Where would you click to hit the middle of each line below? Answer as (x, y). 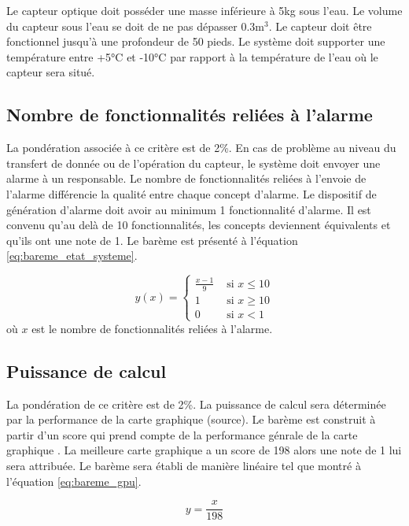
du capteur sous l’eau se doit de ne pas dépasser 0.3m (135, 26)
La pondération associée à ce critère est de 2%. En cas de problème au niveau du (201, 148)
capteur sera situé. (51, 72)
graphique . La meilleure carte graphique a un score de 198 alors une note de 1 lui (204, 450)
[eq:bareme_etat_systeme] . (72, 256)
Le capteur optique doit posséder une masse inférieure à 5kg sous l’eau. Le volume (204, 10)
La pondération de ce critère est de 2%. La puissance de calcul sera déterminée (196, 404)
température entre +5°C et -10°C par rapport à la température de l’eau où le (192, 56)
